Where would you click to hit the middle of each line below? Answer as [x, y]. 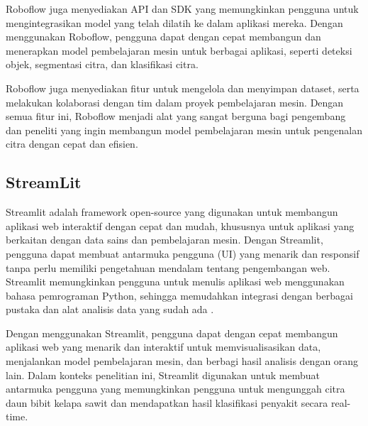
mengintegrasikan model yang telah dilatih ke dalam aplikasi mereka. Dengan [174, 22]
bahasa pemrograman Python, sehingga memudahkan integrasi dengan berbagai [179, 295]
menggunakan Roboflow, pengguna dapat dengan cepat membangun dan [163, 37]
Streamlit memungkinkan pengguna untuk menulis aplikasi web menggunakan [175, 282]
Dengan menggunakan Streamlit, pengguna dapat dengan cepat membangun [172, 333]
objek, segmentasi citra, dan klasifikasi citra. [102, 64]
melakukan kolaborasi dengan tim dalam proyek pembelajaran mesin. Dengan [175, 102]
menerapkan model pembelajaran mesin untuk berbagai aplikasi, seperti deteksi [179, 50]
